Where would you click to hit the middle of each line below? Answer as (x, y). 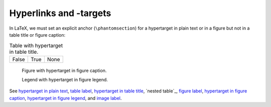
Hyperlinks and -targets (60, 13)
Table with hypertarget (36, 45)
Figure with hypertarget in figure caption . (64, 70)
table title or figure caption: (37, 35)
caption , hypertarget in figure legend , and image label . (65, 98)
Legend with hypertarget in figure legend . (65, 80)
